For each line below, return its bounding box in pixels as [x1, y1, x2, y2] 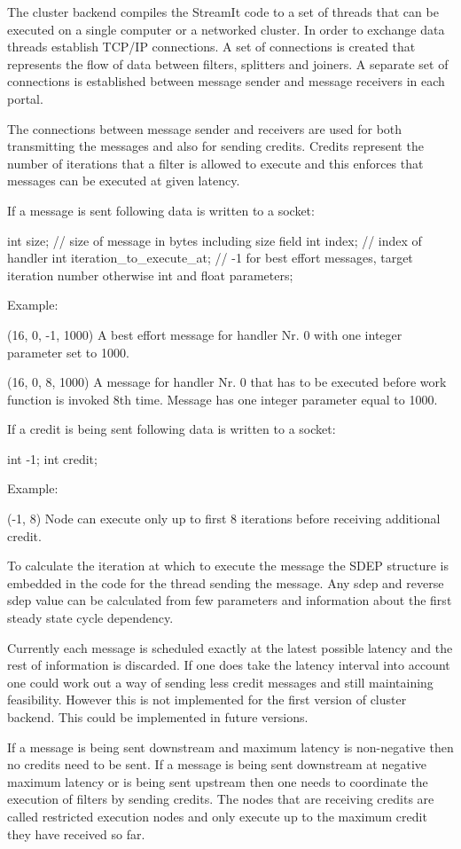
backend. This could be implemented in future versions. [7, 708, 309, 726]
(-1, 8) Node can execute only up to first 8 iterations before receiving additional [7, 509, 441, 528]
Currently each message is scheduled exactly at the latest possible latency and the [7, 638, 453, 656]
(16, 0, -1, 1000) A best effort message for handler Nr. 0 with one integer [7, 325, 402, 343]
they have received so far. [7, 824, 145, 843]
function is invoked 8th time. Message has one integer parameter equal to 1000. [7, 389, 438, 408]
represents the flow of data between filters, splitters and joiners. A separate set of [7, 54, 449, 73]
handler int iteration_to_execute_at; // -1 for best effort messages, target [7, 248, 413, 267]
